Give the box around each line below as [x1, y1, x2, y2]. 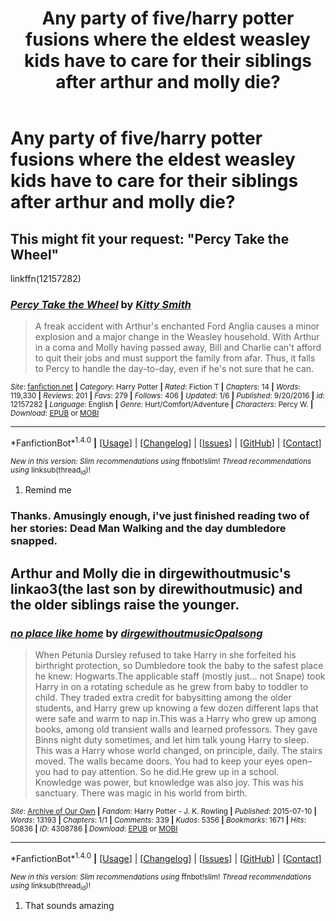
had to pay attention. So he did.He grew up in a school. [53, 765, 280, 777]
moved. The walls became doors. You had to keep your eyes [34, 755, 285, 767]
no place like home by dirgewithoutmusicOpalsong [10, 626, 263, 640]
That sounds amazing [24, 899, 115, 911]
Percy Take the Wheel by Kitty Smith [10, 297, 192, 311]
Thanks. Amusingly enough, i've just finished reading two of [10, 509, 310, 523]
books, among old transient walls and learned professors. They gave [34, 723, 318, 735]
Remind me [24, 484, 72, 496]
